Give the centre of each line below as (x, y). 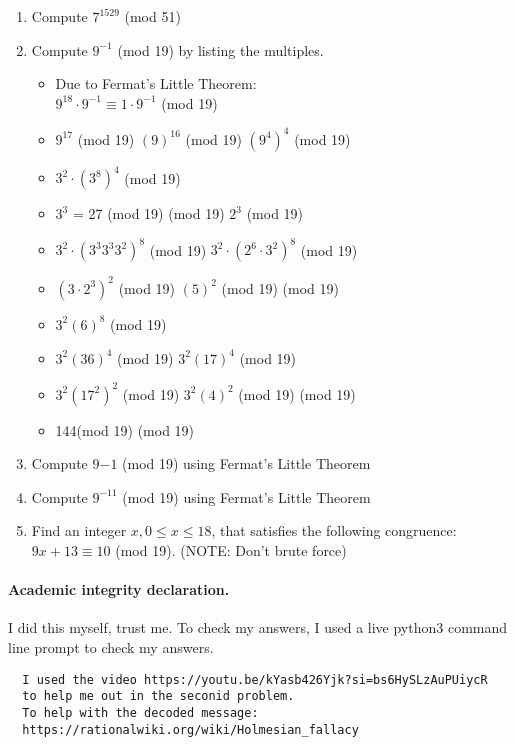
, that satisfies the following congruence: (334, 530)
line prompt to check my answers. (111, 647)
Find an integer (79, 530)
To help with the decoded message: (140, 712)
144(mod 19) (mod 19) (125, 429)
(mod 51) (152, 16)
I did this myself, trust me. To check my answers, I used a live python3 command (258, 627)
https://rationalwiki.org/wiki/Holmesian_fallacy (190, 729)
